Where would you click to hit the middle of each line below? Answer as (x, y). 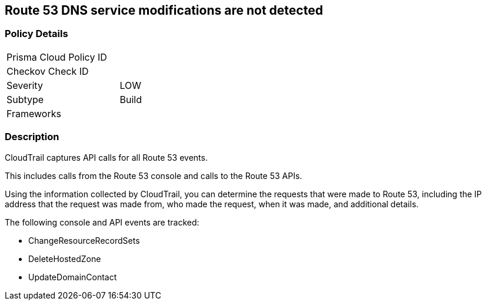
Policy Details (36, 34)
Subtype (25, 99)
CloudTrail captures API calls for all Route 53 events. (106, 157)
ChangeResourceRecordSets (84, 240)
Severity (25, 85)
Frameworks (34, 113)
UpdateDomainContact (73, 277)
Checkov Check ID (48, 71)
